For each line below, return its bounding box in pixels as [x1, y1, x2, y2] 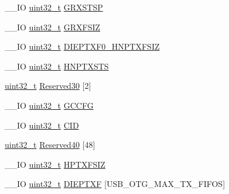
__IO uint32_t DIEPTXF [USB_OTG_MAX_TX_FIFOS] [5, 178, 225, 190]
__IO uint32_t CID [5, 119, 79, 131]
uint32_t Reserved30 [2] [5, 79, 91, 92]
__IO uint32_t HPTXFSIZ [5, 158, 105, 170]
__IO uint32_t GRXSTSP [5, 1, 103, 13]
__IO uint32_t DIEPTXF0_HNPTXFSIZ [5, 40, 160, 53]
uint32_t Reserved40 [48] [5, 138, 95, 151]
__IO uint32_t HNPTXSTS [5, 60, 109, 72]
